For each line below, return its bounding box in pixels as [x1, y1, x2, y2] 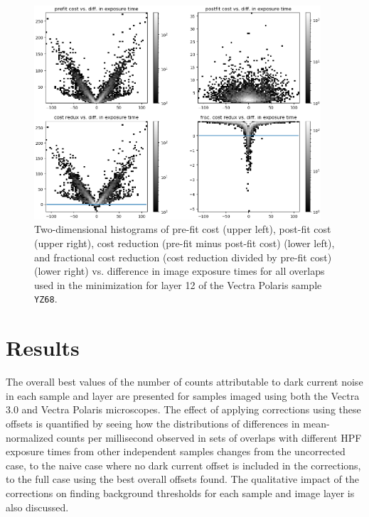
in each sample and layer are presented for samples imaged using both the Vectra [6, 388, 360, 403]
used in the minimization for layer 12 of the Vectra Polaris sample [34, 277, 322, 292]
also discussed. [6, 499, 69, 514]
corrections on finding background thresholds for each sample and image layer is [6, 485, 355, 500]
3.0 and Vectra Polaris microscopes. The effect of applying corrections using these [6, 402, 361, 417]
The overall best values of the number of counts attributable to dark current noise [6, 374, 363, 389]
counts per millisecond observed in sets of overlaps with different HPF [56, 430, 362, 445]
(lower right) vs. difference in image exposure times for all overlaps [34, 263, 325, 278]
